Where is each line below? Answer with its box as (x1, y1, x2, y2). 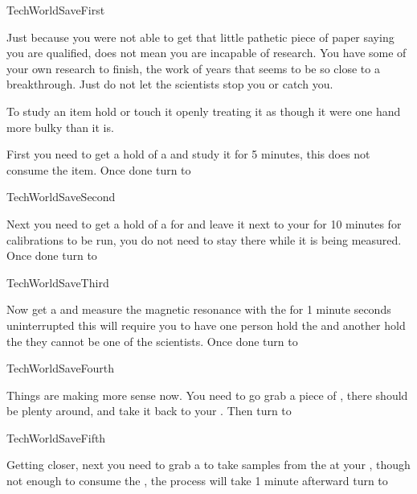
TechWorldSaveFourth (6, 360, 115, 377)
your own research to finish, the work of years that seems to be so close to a (6, 60, 380, 76)
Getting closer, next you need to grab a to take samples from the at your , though (6, 456, 411, 473)
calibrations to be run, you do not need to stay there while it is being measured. (6, 231, 402, 248)
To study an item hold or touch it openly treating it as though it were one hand (6, 102, 401, 119)
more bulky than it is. (6, 118, 114, 135)
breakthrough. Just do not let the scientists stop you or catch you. (6, 76, 333, 93)
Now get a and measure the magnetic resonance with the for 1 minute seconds (6, 301, 391, 318)
